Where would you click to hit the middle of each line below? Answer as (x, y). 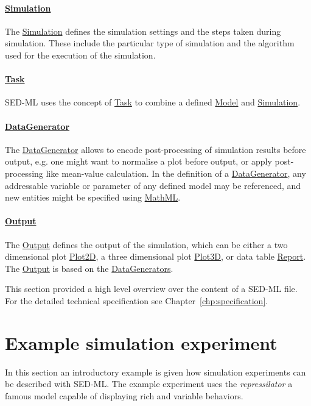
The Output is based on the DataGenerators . (89, 268)
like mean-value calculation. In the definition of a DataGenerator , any (176, 173)
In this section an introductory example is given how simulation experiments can (155, 372)
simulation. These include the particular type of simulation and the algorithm (150, 43)
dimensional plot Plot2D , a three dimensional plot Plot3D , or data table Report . (155, 256)
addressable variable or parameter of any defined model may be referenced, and (153, 185)
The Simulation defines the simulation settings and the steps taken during (143, 31)
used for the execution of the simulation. (80, 55)
